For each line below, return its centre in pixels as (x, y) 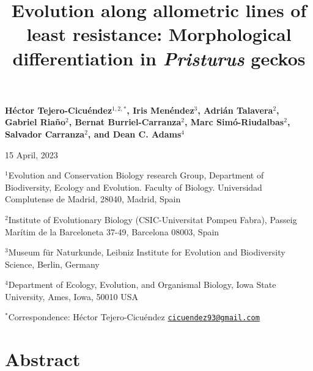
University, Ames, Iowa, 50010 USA (72, 296)
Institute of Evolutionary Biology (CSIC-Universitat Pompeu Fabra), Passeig (153, 219)
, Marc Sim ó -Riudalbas (234, 122)
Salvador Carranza (45, 134)
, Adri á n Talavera (235, 110)
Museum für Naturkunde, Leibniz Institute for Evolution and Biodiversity (147, 252)
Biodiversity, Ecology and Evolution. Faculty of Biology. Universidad (134, 187)
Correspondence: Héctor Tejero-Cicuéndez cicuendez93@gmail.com (134, 317)
